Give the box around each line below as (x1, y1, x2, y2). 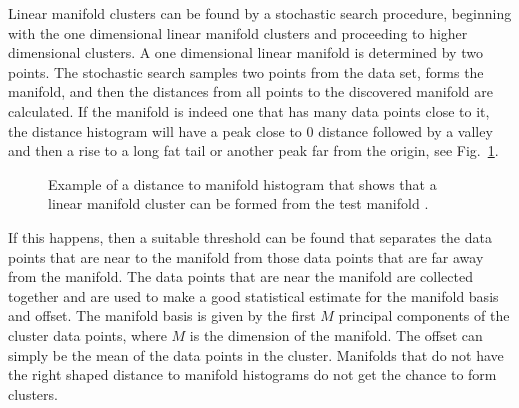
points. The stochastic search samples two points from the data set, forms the (8, 61, 484, 82)
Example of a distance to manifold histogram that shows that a (48, 173, 437, 194)
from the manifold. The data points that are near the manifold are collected (8, 266, 473, 287)
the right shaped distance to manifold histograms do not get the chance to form (8, 364, 497, 385)
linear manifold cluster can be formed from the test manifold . (48, 193, 429, 214)
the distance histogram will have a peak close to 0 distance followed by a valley (8, 120, 493, 141)
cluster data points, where (8, 324, 167, 345)
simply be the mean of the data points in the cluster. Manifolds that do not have (8, 344, 504, 365)
